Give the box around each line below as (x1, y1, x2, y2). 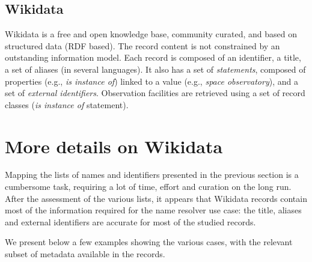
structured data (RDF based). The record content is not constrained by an (5, 39, 280, 52)
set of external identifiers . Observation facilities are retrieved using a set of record (5, 87, 305, 99)
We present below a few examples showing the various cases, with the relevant (5, 236, 293, 248)
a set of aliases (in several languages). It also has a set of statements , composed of (5, 62, 306, 75)
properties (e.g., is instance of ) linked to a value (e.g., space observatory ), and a (5, 75, 298, 87)
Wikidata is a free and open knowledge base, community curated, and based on (5, 28, 298, 40)
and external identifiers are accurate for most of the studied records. (5, 215, 256, 228)
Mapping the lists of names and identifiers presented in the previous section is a (5, 168, 299, 181)
